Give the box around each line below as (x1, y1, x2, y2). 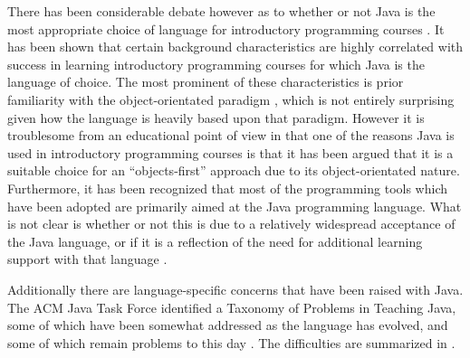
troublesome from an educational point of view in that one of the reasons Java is (7, 126, 455, 145)
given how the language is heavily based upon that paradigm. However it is (7, 108, 425, 127)
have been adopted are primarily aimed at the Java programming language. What (7, 196, 462, 215)
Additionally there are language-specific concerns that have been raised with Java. (7, 279, 464, 298)
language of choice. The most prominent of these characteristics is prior (7, 72, 404, 91)
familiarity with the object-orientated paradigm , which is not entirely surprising (7, 89, 455, 108)
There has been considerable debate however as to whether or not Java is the (7, 2, 436, 20)
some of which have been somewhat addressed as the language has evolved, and (7, 316, 448, 334)
